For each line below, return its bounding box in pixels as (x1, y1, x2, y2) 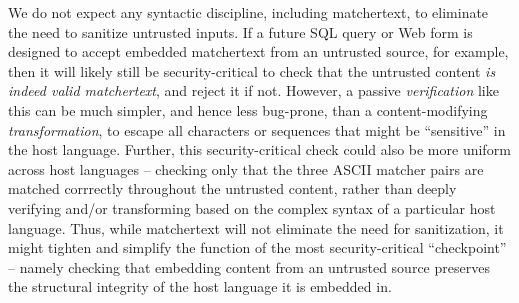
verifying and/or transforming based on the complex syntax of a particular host (8, 197, 496, 218)
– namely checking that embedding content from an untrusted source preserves (8, 256, 490, 277)
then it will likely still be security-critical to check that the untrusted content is (8, 60, 496, 81)
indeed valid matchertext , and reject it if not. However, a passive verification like (8, 80, 499, 101)
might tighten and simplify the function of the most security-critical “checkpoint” (8, 237, 507, 258)
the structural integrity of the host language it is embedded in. (8, 276, 392, 297)
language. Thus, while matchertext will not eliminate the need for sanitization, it (8, 217, 504, 238)
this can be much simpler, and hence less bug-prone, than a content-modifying (8, 99, 488, 120)
